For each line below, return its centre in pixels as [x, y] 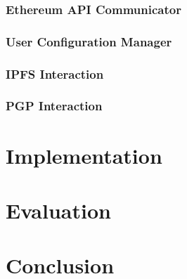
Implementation [84, 155]
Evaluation [58, 210]
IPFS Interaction [55, 73]
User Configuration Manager [89, 41]
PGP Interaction [54, 106]
